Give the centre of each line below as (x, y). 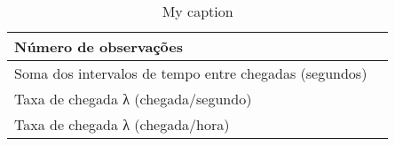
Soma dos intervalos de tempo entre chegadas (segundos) (191, 73)
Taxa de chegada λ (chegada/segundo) (133, 99)
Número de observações (99, 46)
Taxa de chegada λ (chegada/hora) (122, 124)
